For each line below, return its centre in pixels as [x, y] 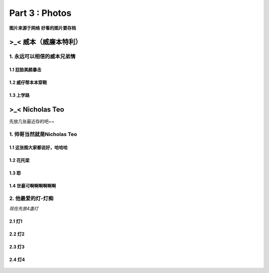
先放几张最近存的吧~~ [32, 122]
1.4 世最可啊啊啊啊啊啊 [33, 186]
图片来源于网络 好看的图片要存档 [43, 28]
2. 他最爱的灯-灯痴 [31, 198]
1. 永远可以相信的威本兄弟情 [42, 56]
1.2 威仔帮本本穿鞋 [28, 83]
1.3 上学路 [19, 95]
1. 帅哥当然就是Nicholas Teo [43, 134]
